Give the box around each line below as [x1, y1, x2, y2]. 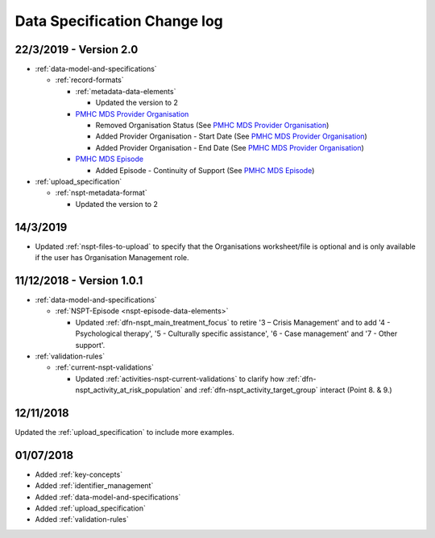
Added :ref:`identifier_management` [35, 481, 154, 490]
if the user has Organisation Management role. [35, 253, 189, 263]
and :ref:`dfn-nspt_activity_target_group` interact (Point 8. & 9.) [184, 385, 392, 395]
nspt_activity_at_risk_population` [75, 385, 183, 395]
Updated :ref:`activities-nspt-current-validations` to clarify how [75, 374, 285, 383]
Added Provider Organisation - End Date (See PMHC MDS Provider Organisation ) [95, 143, 364, 152]
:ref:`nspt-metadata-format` [55, 188, 148, 197]
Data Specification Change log [14, 12, 223, 30]
